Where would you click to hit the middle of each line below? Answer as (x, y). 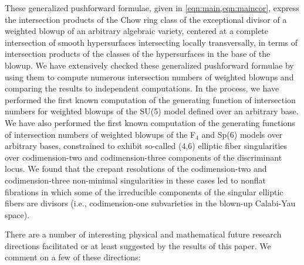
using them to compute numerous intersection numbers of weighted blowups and (149, 77)
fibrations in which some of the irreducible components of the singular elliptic (144, 191)
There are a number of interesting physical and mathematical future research (143, 234)
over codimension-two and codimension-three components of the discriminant (143, 157)
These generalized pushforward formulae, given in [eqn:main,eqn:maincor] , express (152, 8)
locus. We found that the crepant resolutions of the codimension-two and (136, 169)
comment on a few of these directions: (73, 257)
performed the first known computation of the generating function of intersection (150, 99)
